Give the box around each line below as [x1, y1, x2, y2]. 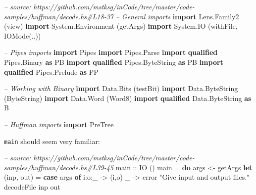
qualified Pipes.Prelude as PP [4, 66, 99, 77]
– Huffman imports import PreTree [4, 119, 114, 129]
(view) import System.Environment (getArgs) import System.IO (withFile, [4, 21, 238, 31]
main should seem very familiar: [4, 136, 100, 146]
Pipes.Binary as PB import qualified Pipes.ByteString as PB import [4, 56, 223, 67]
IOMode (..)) [4, 30, 41, 41]
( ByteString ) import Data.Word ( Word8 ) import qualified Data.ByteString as [4, 93, 252, 103]
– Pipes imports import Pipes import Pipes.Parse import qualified [4, 47, 218, 57]
